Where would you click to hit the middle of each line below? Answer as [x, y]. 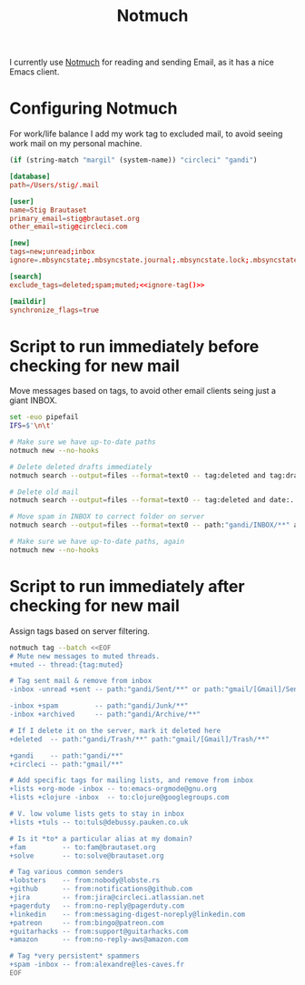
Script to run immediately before [134, 346]
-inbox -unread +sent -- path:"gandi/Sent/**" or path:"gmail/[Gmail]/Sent [156, 689]
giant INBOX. [33, 400]
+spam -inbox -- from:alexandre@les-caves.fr [97, 965]
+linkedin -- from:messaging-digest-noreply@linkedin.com [128, 914]
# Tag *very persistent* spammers [75, 956]
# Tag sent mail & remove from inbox [81, 681]
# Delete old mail [44, 492]
